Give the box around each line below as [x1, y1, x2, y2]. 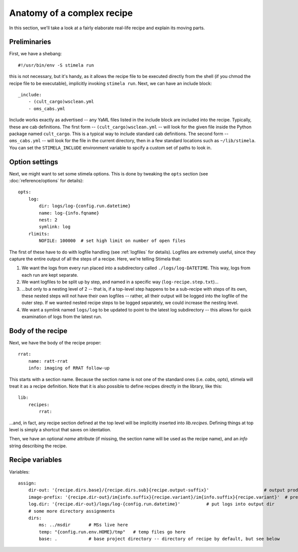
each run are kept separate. [21, 272, 78, 278]
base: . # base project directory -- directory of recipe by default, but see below [39, 536, 280, 542]
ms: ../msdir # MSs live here [39, 522, 129, 528]
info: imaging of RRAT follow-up [28, 365, 110, 371]
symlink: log [39, 224, 71, 230]
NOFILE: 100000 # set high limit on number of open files [39, 238, 186, 243]
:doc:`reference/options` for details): [9, 178, 84, 184]
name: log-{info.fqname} [39, 210, 99, 216]
